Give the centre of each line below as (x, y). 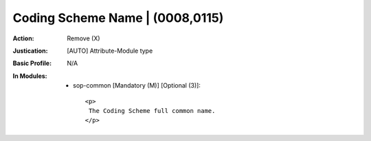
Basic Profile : (32, 63)
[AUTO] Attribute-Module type (110, 51)
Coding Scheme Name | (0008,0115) (118, 18)
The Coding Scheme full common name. (152, 111)
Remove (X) (83, 38)
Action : (23, 38)
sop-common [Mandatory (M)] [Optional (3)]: (137, 86)
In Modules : (30, 76)
